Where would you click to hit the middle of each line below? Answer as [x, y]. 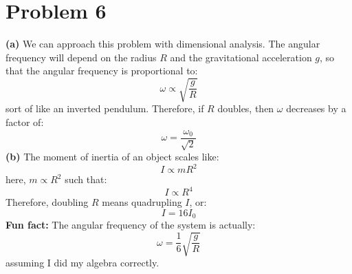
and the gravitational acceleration [241, 57]
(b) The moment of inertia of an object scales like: [112, 157]
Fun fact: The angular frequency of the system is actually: [131, 225]
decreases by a [316, 108]
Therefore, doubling [47, 202]
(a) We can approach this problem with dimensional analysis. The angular [163, 44]
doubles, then [246, 108]
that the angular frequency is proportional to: [102, 71]
